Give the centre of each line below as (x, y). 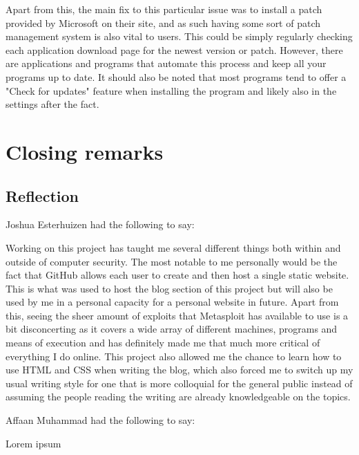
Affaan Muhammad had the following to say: (100, 420)
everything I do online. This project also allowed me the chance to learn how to (174, 356)
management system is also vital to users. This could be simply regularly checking (179, 36)
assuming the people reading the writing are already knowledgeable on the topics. (178, 397)
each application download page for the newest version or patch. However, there (174, 49)
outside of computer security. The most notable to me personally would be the (172, 261)
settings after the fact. (52, 104)
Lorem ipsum (33, 443)
